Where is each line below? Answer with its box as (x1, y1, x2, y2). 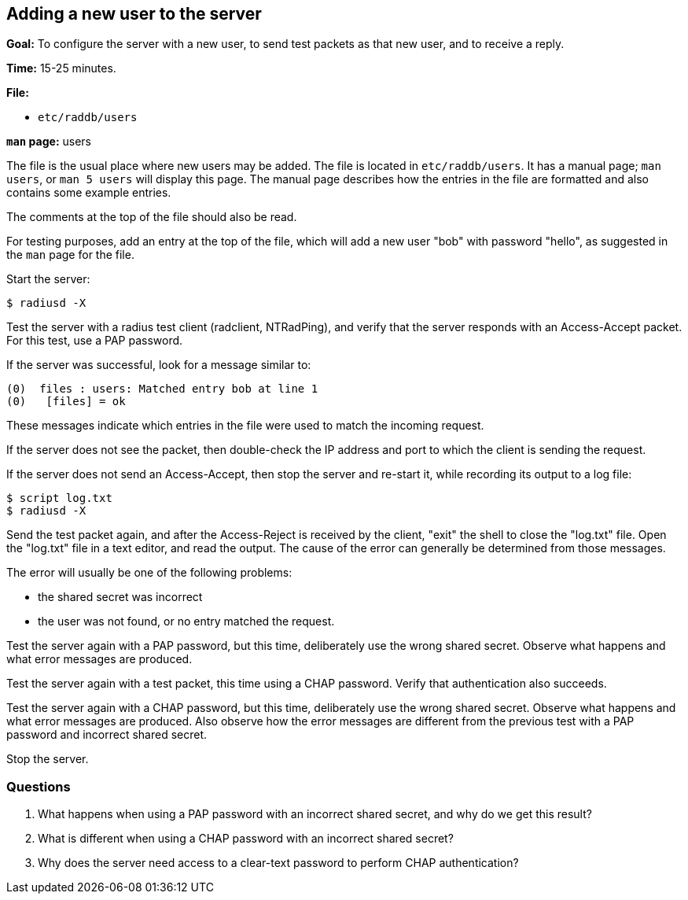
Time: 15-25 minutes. (6, 61, 116, 76)
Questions (6, 778, 71, 795)
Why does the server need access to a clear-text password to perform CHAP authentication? (38, 856, 519, 870)
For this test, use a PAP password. (6, 334, 183, 348)
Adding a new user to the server (6, 4, 262, 24)
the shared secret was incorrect (38, 590, 203, 604)
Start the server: (6, 272, 90, 286)
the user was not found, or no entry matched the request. (38, 614, 335, 629)
